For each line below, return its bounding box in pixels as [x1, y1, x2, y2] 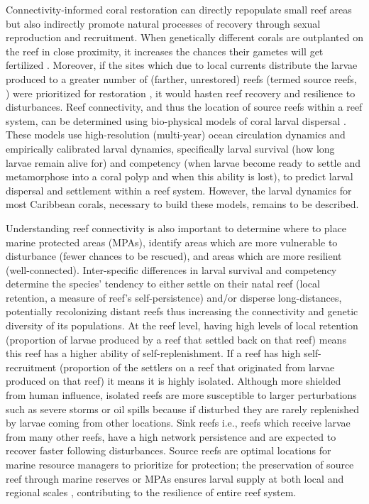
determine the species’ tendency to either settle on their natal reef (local [6, 276, 320, 291]
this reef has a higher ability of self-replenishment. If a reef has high [6, 346, 301, 361]
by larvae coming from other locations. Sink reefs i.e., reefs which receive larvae [6, 415, 351, 430]
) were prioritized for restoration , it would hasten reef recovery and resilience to [6, 85, 356, 100]
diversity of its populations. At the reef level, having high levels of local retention [6, 318, 358, 333]
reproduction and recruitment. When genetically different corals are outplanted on [6, 30, 363, 45]
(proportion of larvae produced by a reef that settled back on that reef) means [6, 332, 346, 346]
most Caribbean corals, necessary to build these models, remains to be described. [6, 197, 359, 212]
